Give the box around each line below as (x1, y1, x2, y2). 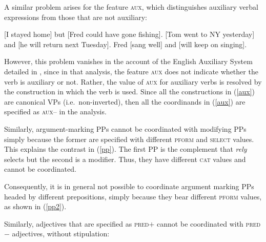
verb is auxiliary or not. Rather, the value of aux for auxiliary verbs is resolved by (4, 76, 262, 87)
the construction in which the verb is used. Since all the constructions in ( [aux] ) (4, 86, 255, 97)
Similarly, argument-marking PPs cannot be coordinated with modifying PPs (4, 123, 247, 134)
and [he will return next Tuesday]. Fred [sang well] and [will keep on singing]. (4, 38, 247, 49)
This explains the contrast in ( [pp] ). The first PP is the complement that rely (4, 144, 247, 154)
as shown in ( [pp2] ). (4, 201, 67, 212)
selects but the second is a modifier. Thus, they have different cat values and (4, 153, 246, 164)
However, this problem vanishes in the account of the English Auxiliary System (4, 56, 253, 67)
